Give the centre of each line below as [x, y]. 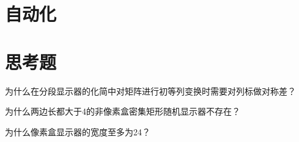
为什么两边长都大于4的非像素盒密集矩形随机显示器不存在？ [123, 111]
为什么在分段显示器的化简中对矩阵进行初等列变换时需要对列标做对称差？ [150, 91]
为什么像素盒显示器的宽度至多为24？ [78, 131]
